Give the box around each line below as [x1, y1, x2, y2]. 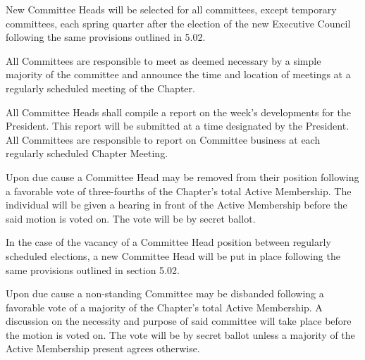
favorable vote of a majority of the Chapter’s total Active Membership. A [6, 299, 323, 314]
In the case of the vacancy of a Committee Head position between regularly [6, 235, 331, 249]
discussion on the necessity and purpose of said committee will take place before [6, 314, 352, 328]
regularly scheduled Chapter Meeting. [6, 146, 168, 161]
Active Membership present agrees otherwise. [6, 341, 200, 356]
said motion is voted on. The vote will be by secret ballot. [6, 211, 256, 225]
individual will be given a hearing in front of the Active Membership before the [6, 197, 347, 212]
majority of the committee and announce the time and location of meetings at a [6, 67, 351, 82]
